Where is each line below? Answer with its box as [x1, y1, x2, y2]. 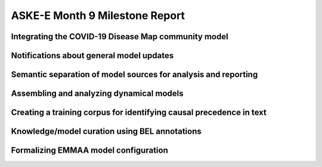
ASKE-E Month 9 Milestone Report [11, 9, 185, 22]
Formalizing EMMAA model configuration [11, 146, 168, 156]
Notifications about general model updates [11, 51, 174, 61]
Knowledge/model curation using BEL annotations [11, 127, 202, 137]
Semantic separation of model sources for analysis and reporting [11, 70, 258, 80]
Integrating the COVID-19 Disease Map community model [11, 31, 229, 42]
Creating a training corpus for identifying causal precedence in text [11, 108, 267, 118]
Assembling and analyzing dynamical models [11, 89, 184, 99]
